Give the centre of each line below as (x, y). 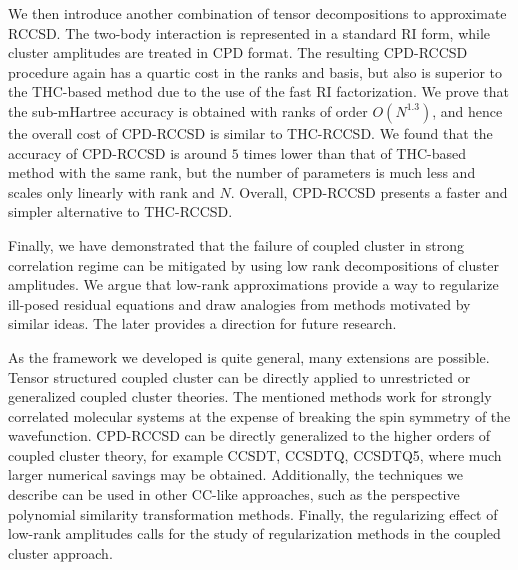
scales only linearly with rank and (111, 191)
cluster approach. (60, 552)
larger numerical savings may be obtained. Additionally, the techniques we (235, 474)
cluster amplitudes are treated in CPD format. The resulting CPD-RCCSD (238, 52)
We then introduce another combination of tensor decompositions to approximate (257, 13)
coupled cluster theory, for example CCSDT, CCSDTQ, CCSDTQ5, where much (255, 454)
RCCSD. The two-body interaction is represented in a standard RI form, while (249, 32)
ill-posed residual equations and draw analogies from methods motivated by (239, 303)
